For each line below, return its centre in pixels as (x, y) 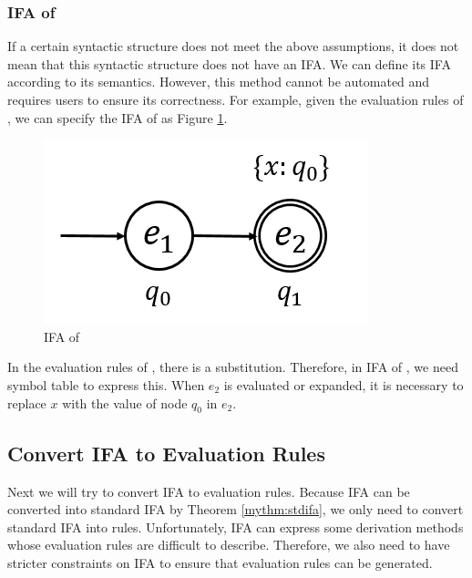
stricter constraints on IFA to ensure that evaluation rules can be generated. (220, 562)
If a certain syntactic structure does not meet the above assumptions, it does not (233, 46)
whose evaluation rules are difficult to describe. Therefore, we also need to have (229, 545)
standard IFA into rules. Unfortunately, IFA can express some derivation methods (236, 526)
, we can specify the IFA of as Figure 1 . (118, 117)
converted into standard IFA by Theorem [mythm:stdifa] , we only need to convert (236, 509)
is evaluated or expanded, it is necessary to (344, 384)
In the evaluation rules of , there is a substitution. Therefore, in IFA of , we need (233, 367)
